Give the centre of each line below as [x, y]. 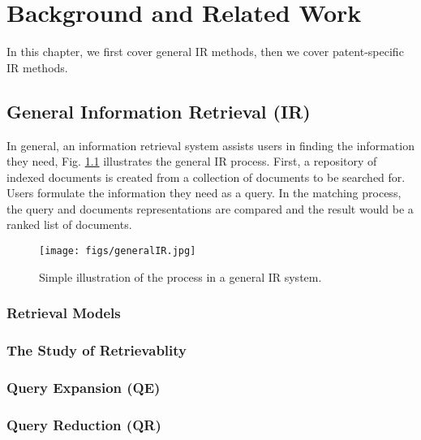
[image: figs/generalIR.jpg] [118, 251]
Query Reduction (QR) [84, 424]
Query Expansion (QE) [84, 387]
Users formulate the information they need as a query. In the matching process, [204, 193]
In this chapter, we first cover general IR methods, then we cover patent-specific [205, 52]
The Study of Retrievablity [97, 350]
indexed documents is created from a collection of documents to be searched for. [206, 177]
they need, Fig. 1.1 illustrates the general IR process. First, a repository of [192, 161]
